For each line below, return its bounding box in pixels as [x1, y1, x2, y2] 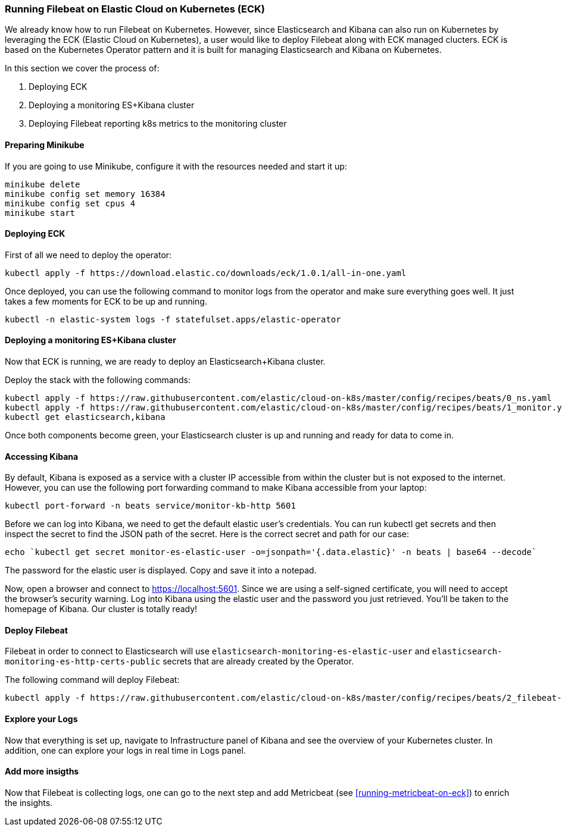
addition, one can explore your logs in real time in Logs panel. [5, 745, 246, 755]
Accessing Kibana [5, 451, 79, 462]
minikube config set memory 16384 [5, 189, 166, 199]
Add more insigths [5, 766, 79, 777]
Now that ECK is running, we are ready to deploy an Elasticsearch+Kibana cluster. [5, 356, 326, 367]
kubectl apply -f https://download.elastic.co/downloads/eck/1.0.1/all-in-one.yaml [5, 268, 407, 278]
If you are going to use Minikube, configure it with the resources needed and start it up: [5, 161, 347, 171]
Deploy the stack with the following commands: [5, 375, 191, 385]
